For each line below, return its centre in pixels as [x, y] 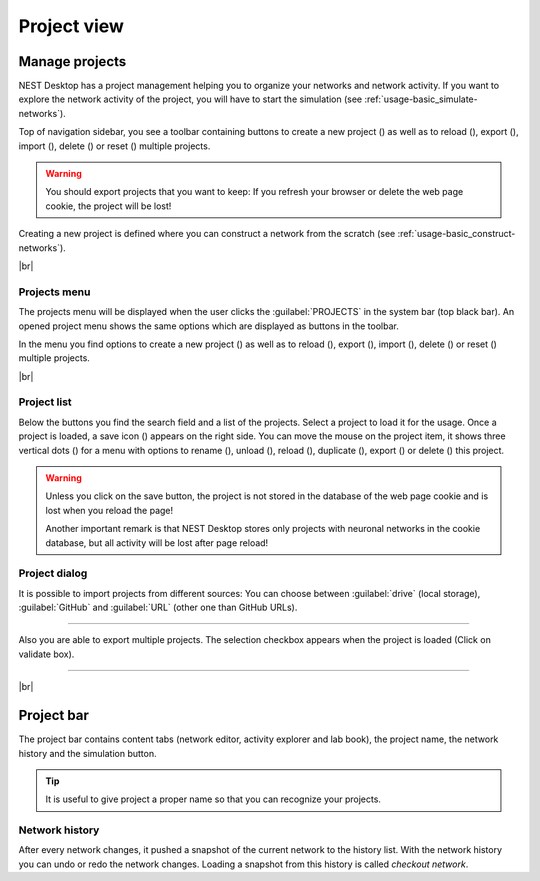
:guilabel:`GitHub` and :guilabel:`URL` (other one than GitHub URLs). [158, 607]
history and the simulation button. [87, 753]
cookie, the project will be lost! [108, 206]
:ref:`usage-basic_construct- [456, 234]
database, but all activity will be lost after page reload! [157, 542]
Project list [45, 402]
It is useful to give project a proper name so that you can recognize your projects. [213, 799]
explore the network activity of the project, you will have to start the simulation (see [190, 99]
